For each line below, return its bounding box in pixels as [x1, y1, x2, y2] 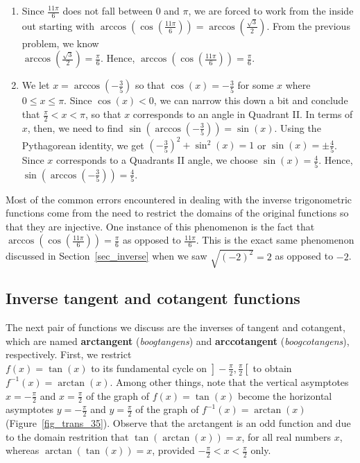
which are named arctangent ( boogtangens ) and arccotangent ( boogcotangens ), [6, 333, 350, 348]
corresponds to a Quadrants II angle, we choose [56, 153, 258, 167]
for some [237, 78, 274, 92]
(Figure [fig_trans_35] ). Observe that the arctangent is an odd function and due [6, 416, 351, 430]
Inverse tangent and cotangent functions [6, 287, 300, 309]
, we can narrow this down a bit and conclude [153, 93, 348, 108]
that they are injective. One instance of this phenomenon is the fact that [6, 219, 315, 233]
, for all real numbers [241, 429, 332, 444]
